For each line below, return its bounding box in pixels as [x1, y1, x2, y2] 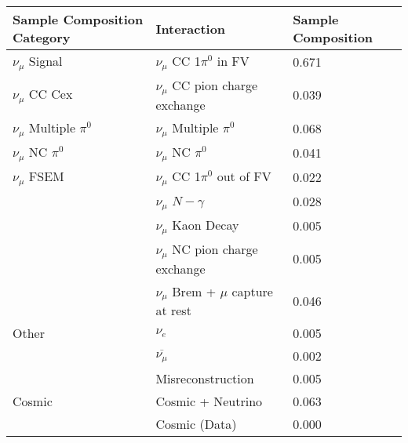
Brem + [172, 281, 217, 300]
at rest [155, 301, 191, 320]
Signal [28, 52, 63, 70]
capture [231, 281, 273, 300]
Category [13, 28, 71, 46]
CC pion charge [172, 75, 258, 94]
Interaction [155, 19, 226, 38]
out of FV [217, 166, 271, 185]
